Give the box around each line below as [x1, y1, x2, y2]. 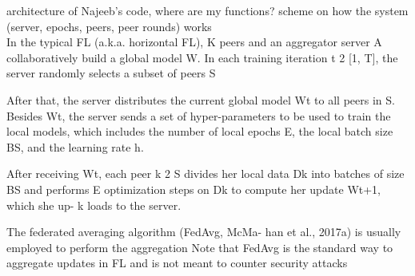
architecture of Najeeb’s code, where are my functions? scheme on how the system [6, 2, 409, 18]
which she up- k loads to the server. [6, 196, 182, 213]
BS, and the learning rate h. [6, 138, 144, 155]
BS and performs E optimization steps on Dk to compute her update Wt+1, [6, 180, 381, 197]
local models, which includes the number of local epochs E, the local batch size [6, 123, 393, 140]
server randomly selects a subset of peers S [6, 65, 216, 81]
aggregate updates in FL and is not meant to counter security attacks [6, 254, 348, 271]
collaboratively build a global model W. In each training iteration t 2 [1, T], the [6, 49, 398, 65]
